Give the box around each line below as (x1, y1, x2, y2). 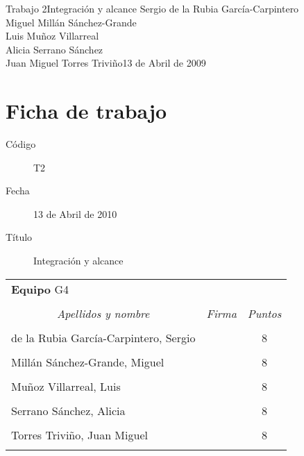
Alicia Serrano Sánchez (6, 42, 103, 56)
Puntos (247, 305, 282, 321)
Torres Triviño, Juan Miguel (11, 426, 148, 443)
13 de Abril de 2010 (33, 206, 117, 221)
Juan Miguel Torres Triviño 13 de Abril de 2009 (6, 56, 206, 70)
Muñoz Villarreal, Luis (11, 378, 121, 394)
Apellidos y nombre (57, 305, 150, 321)
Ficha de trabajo (6, 96, 167, 125)
